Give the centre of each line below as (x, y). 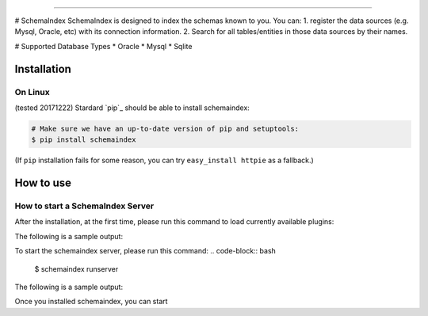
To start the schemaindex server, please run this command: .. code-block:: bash (145, 251)
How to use (43, 183)
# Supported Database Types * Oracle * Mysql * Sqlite (103, 46)
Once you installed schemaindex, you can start (91, 302)
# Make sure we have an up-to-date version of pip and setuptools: (165, 128)
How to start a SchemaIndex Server (84, 206)
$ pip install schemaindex (84, 140)
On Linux (32, 92)
